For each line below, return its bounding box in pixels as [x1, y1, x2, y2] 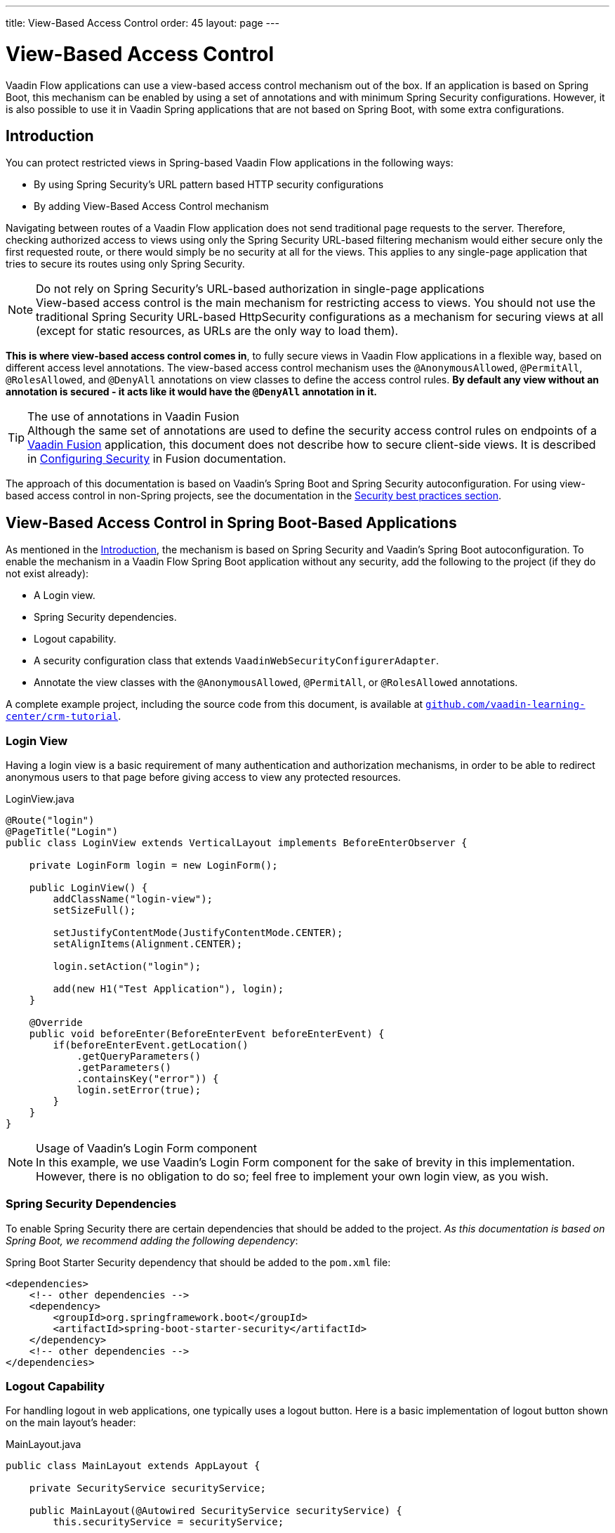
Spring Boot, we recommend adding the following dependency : [6, 1234, 298, 1246]
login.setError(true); [77, 1084, 201, 1096]
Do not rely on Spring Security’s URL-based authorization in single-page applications [36, 282, 484, 296]
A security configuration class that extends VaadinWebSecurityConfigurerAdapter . [34, 654, 439, 667]
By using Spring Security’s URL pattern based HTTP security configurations [34, 178, 384, 191]
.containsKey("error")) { [77, 1072, 219, 1084]
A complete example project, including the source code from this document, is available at [6, 698, 423, 711]
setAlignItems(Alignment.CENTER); [53, 937, 243, 949]
